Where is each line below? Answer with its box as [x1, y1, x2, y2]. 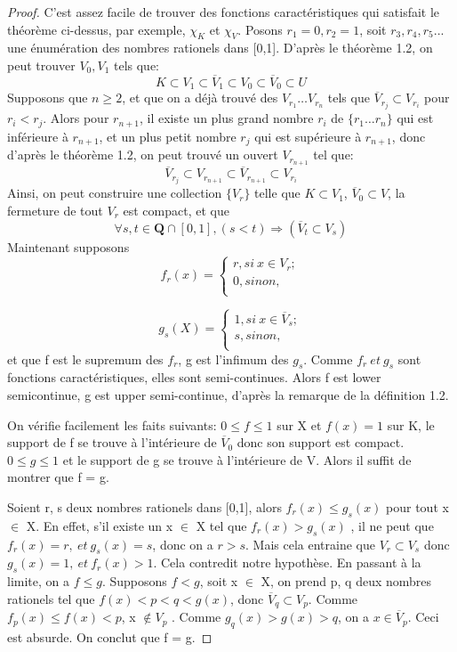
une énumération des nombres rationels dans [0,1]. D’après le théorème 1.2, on [7, 38, 433, 57]
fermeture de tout [7, 201, 103, 220]
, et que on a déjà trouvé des [122, 88, 278, 107]
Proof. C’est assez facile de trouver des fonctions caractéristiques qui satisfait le [7, 3, 440, 20]
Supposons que [7, 88, 88, 107]
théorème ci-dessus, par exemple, [7, 20, 186, 38]
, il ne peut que [350, 516, 434, 534]
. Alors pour [43, 109, 109, 127]
